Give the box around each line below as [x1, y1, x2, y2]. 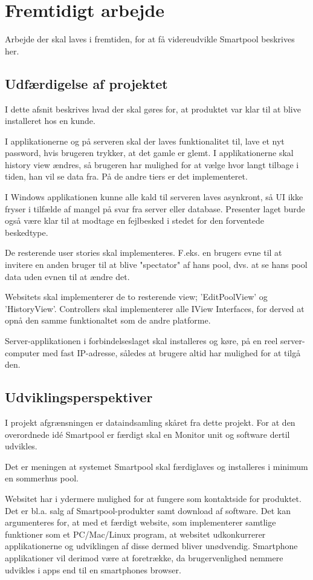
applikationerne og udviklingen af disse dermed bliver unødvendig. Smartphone [5, 539, 298, 552]
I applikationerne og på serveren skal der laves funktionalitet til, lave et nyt [5, 134, 285, 147]
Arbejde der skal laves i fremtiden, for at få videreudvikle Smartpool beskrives [5, 33, 295, 45]
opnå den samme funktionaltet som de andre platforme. [5, 314, 211, 327]
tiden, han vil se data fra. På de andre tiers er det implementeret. [5, 170, 248, 183]
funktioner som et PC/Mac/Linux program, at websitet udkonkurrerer [5, 527, 266, 540]
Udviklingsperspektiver [5, 388, 153, 406]
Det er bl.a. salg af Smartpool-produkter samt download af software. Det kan [5, 504, 291, 516]
